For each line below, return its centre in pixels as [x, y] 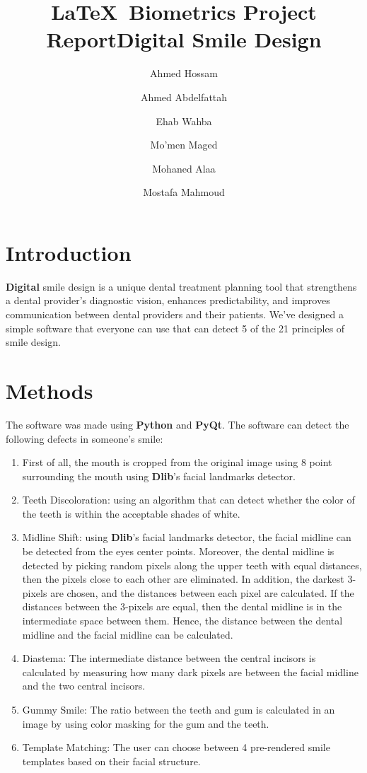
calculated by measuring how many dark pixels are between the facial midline [190, 672]
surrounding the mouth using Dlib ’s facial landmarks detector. [159, 476]
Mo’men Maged [184, 145]
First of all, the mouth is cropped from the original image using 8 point [177, 462]
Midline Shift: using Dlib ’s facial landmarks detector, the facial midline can [187, 537]
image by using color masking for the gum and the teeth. [146, 723]
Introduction [69, 252]
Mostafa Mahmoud [184, 192]
